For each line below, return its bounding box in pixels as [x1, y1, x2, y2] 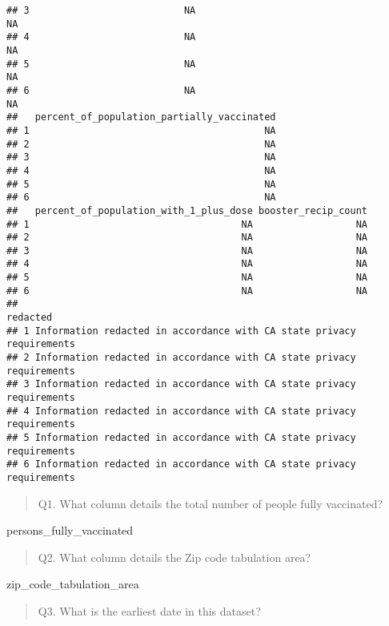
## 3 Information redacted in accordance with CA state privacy [6, 378, 356, 390]
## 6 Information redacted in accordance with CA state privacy [6, 458, 356, 471]
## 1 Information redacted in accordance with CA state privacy [6, 325, 356, 337]
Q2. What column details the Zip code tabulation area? [38, 548, 311, 565]
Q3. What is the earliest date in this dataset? [38, 603, 261, 619]
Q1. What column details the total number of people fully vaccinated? [38, 495, 383, 511]
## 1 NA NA [6, 218, 368, 230]
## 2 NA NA [6, 232, 368, 244]
